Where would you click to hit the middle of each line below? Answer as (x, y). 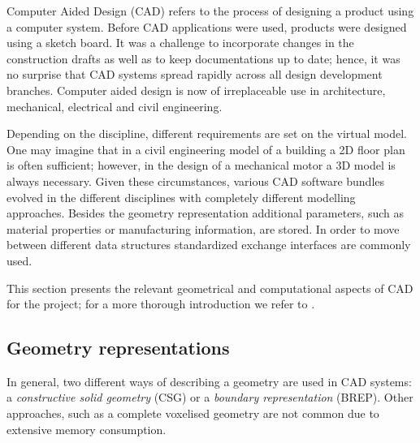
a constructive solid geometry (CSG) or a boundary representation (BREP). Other (210, 397)
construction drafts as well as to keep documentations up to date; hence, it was (204, 58)
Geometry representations (118, 348)
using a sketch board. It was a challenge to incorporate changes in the (180, 43)
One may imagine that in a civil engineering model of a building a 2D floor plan (206, 149)
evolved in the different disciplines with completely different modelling (181, 197)
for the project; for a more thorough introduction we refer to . (161, 304)
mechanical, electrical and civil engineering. (115, 106)
